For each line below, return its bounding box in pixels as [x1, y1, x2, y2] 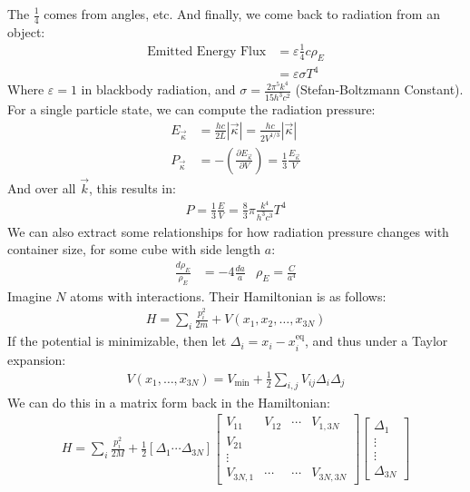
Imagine [7, 286, 52, 305]
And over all [7, 179, 76, 197]
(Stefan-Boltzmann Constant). [295, 80, 464, 99]
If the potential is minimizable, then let [7, 331, 227, 350]
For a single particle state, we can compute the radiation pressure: [7, 100, 376, 119]
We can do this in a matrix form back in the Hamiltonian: [7, 392, 331, 411]
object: [7, 22, 45, 41]
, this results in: [88, 179, 176, 197]
